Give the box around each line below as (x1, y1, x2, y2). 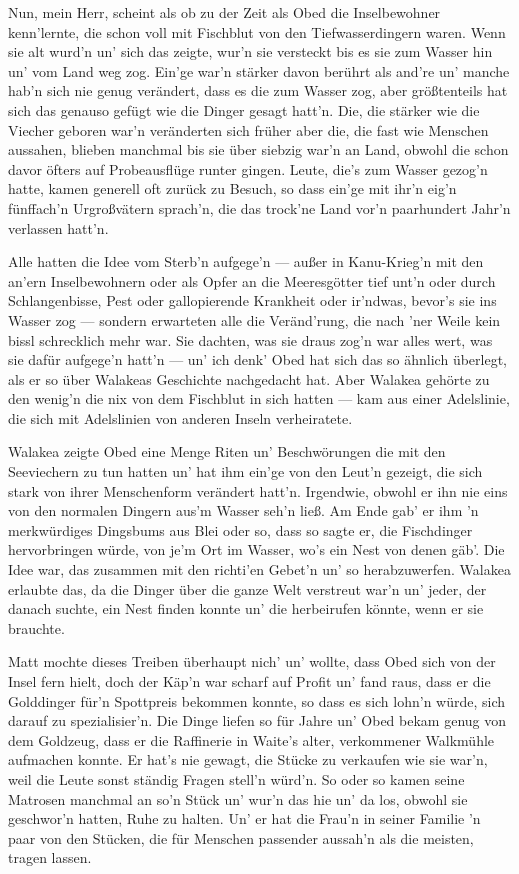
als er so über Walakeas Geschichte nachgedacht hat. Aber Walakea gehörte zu (8, 368, 490, 389)
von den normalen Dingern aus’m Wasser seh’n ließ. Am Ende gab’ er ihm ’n (8, 500, 479, 521)
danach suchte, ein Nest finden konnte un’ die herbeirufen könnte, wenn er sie (8, 598, 484, 619)
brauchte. (8, 617, 65, 638)
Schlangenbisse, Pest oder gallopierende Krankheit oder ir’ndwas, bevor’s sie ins (8, 290, 497, 311)
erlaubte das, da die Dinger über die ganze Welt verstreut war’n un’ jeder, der (8, 578, 487, 599)
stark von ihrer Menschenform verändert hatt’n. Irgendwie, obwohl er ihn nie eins (8, 480, 508, 501)
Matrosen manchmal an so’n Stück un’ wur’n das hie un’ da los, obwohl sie (8, 788, 468, 809)
